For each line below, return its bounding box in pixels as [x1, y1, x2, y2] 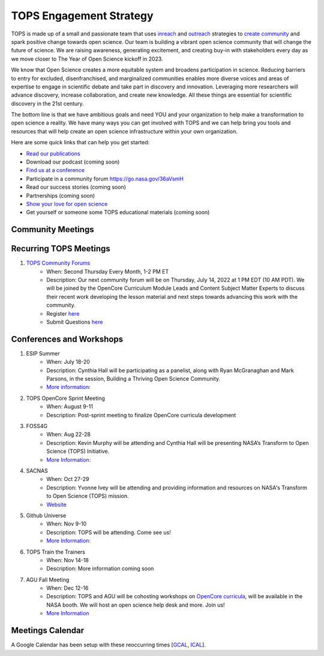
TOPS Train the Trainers [26, 548, 85, 556]
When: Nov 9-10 [46, 520, 87, 527]
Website [46, 501, 67, 508]
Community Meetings [11, 224, 94, 235]
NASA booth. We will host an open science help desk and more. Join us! [46, 601, 225, 608]
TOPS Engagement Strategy [11, 9, 154, 22]
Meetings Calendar [11, 625, 85, 636]
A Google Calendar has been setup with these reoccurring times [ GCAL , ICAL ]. [11, 641, 206, 649]
